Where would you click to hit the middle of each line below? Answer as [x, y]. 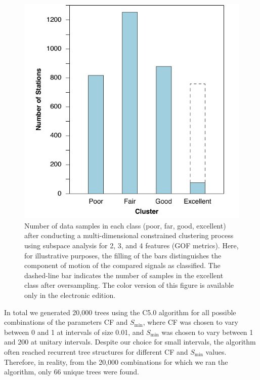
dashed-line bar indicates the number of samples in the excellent [124, 275]
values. [216, 352]
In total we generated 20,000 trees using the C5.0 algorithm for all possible [120, 312]
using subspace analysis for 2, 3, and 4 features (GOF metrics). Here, [132, 245]
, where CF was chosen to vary [190, 322]
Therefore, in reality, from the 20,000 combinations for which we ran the [116, 362]
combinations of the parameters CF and [66, 322]
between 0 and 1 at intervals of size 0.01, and [74, 332]
